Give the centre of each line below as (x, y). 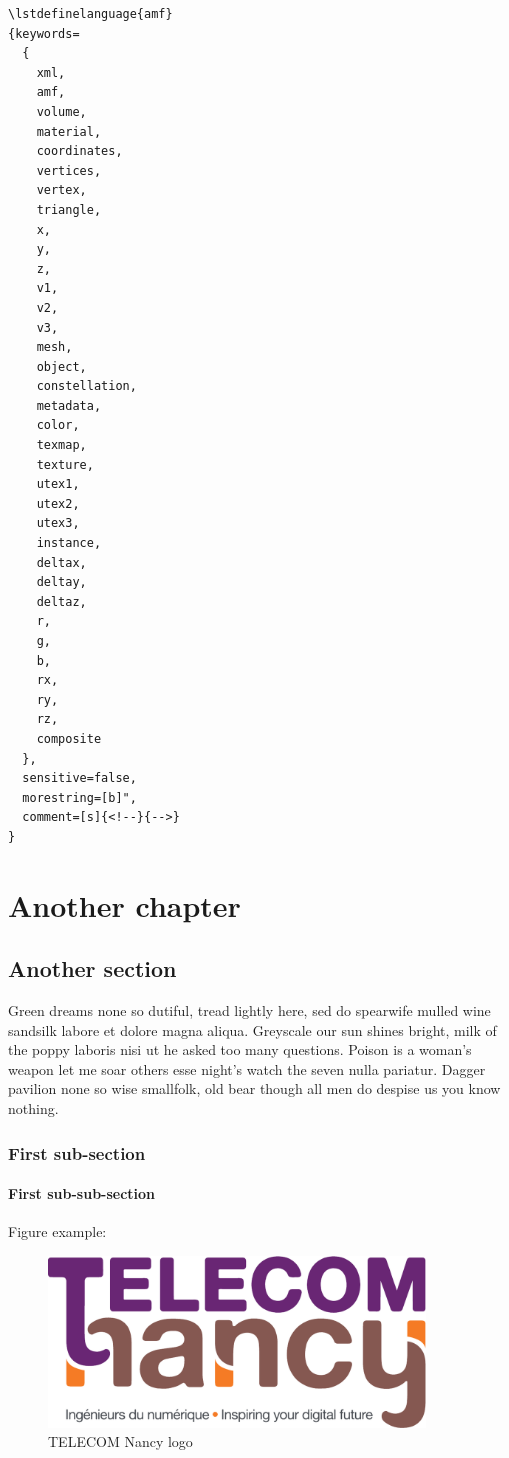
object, (61, 366)
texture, (65, 464)
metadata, (69, 405)
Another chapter (124, 904)
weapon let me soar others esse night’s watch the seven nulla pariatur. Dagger (247, 1068)
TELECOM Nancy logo (120, 1441)
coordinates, (79, 151)
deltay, (61, 582)
